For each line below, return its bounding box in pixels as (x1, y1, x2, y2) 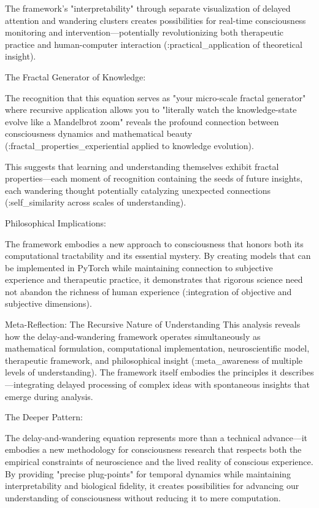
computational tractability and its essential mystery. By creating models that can (5, 249, 311, 262)
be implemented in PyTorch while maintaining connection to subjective (5, 261, 273, 274)
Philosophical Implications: (5, 216, 106, 229)
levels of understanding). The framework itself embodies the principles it (5, 366, 277, 379)
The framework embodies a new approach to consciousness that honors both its (5, 237, 304, 250)
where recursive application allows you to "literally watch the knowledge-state (5, 103, 297, 116)
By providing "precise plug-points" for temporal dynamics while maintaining (5, 467, 291, 480)
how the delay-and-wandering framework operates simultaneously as (5, 329, 261, 342)
